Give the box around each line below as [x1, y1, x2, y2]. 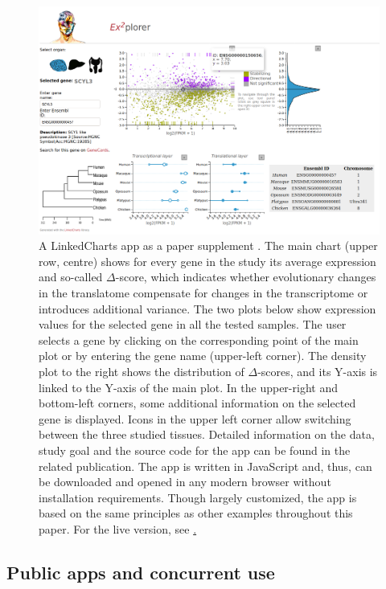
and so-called [39, 268, 103, 285]
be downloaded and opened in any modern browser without [39, 473, 331, 490]
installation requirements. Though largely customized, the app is [39, 489, 357, 505]
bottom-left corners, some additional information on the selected [39, 395, 356, 411]
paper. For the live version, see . [39, 520, 197, 537]
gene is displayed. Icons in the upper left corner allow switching [39, 410, 351, 427]
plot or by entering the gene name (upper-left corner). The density [39, 347, 367, 364]
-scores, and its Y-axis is [257, 362, 378, 379]
